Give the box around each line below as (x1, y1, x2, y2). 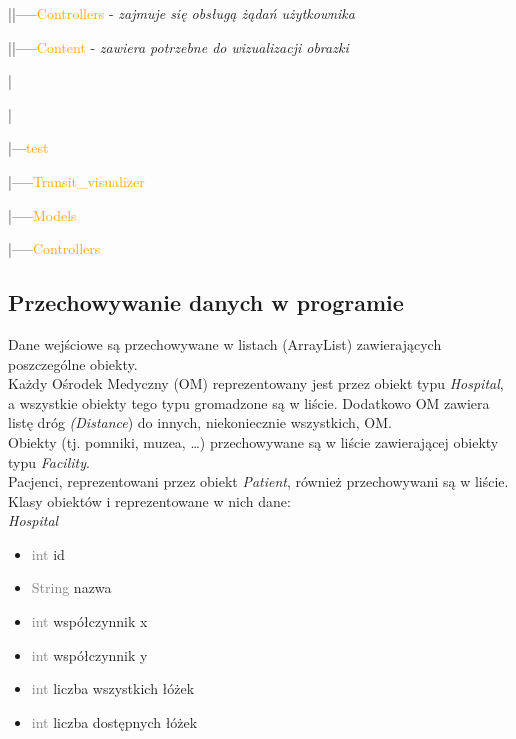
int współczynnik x (31, 611, 148, 632)
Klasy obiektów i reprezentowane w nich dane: (8, 490, 291, 511)
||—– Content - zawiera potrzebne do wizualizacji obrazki (8, 36, 349, 57)
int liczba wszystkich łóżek (31, 678, 195, 699)
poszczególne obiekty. (8, 353, 138, 374)
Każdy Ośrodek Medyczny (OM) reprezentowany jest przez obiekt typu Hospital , (8, 373, 504, 394)
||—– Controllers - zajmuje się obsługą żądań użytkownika (8, 3, 355, 23)
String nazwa (31, 577, 112, 598)
